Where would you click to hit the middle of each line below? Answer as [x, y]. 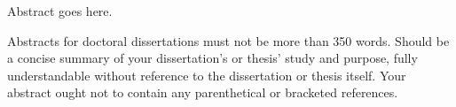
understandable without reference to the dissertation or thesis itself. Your [207, 75]
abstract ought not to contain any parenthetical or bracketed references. [203, 92]
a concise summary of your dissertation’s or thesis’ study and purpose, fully [212, 58]
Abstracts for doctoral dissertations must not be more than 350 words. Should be [228, 40]
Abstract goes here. [60, 11]
